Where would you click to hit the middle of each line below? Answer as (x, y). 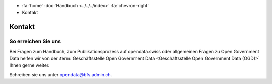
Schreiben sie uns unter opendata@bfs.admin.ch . (61, 74)
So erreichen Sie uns (35, 41)
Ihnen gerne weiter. (29, 65)
